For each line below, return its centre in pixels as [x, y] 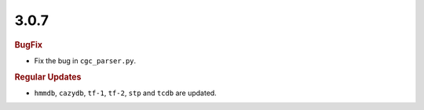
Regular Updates [48, 76]
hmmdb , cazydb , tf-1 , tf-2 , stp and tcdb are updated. [126, 93]
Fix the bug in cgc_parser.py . [85, 60]
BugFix [29, 44]
